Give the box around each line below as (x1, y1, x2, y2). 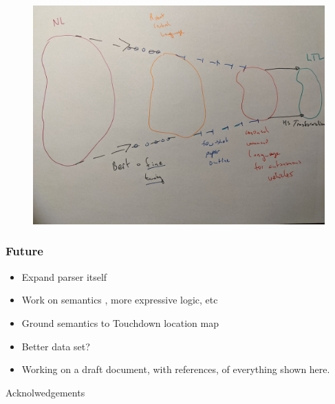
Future (6, 242, 43, 259)
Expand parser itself (21, 269, 107, 284)
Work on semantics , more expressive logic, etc (21, 293, 218, 307)
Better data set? (21, 339, 90, 353)
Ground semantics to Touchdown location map (21, 315, 219, 330)
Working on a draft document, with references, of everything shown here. (21, 362, 330, 376)
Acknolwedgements (6, 385, 85, 399)
